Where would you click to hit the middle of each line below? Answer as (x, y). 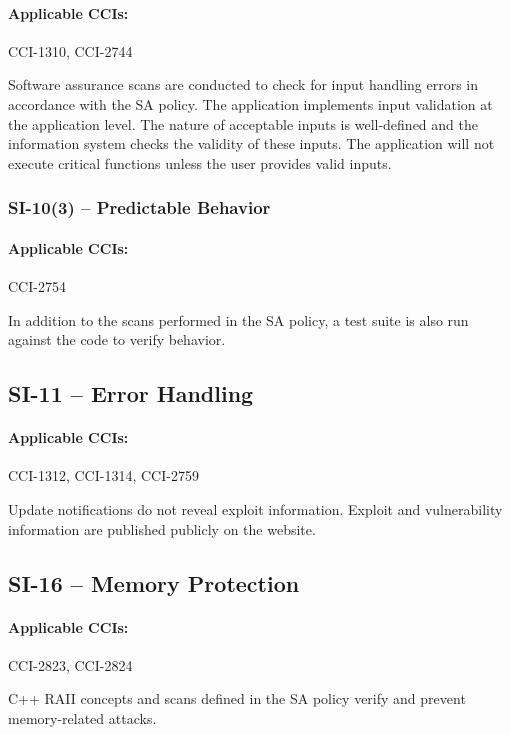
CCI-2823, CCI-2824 (70, 664)
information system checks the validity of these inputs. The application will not (251, 143)
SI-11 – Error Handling (131, 393)
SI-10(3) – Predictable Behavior (139, 207)
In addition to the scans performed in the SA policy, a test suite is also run (238, 319)
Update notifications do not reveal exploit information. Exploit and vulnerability (255, 508)
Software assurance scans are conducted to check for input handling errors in (243, 84)
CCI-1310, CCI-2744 (70, 50)
